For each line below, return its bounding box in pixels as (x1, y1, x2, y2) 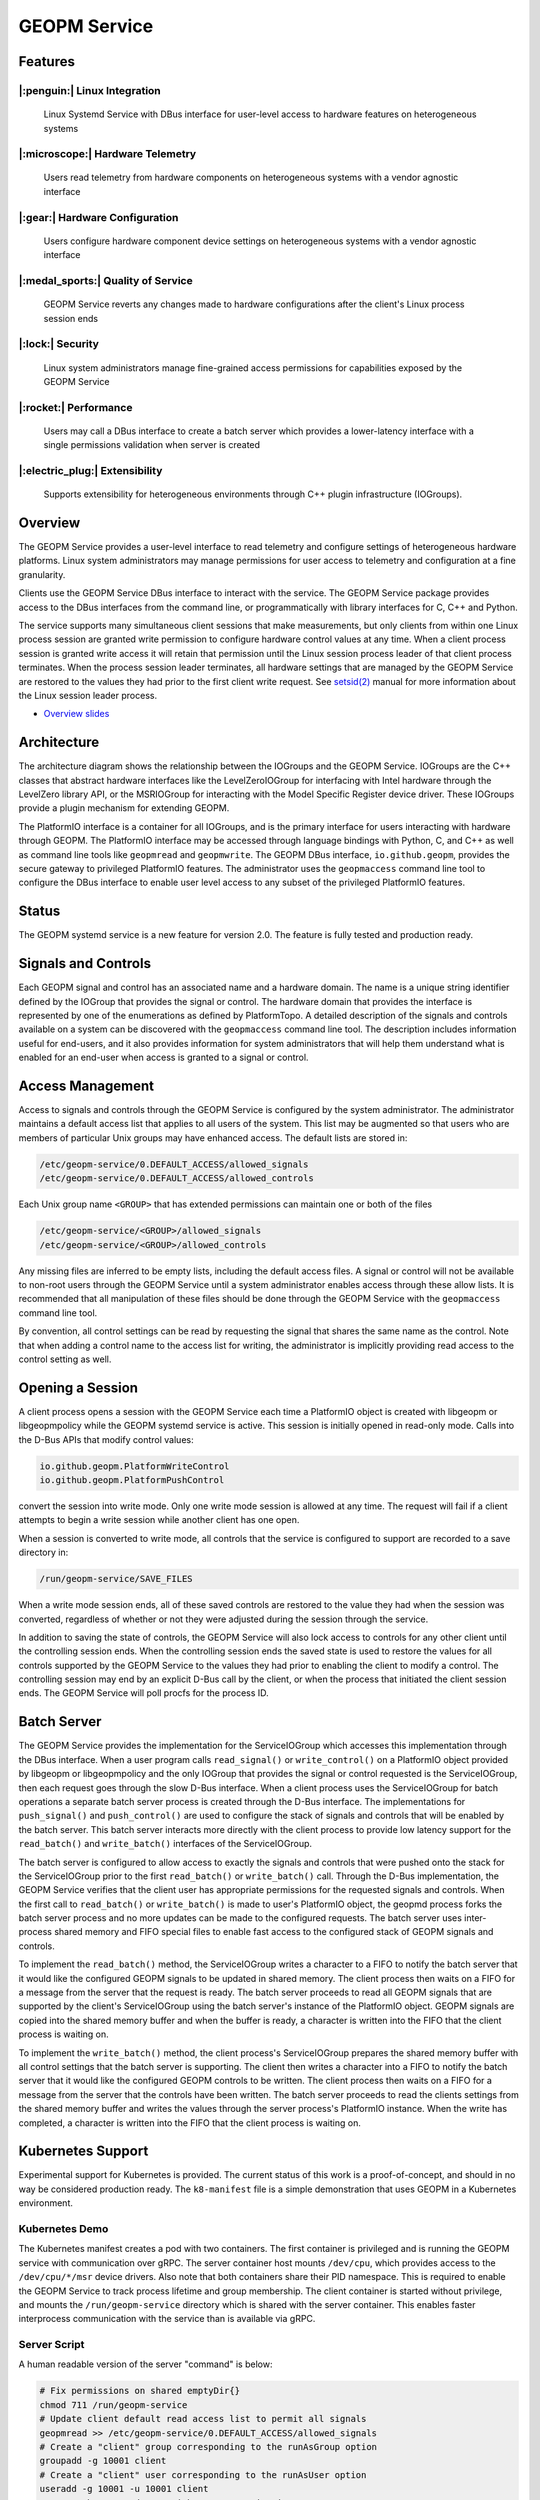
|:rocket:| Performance (18, 400, 133, 414)
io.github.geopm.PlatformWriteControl (39, 1460, 230, 1472)
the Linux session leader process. (18, 690, 158, 701)
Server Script (18, 2338, 85, 2352)
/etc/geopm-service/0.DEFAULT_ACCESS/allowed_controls (39, 1173, 314, 1184)
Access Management (18, 1078, 155, 1094)
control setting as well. (18, 1353, 112, 1365)
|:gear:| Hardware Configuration (18, 210, 179, 224)
